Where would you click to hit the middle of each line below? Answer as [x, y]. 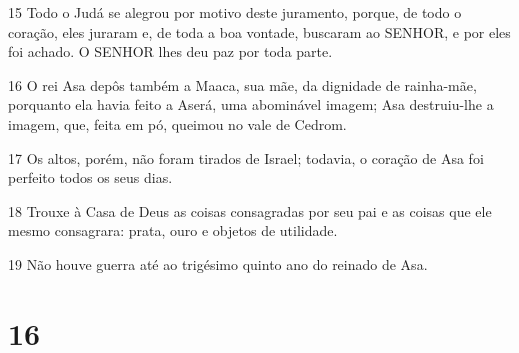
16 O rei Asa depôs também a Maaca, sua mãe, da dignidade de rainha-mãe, [242, 84]
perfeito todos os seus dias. [90, 177]
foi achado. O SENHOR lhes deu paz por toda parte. [170, 51]
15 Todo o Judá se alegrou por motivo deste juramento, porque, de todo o [235, 12]
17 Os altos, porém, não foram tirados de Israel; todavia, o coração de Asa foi [246, 157]
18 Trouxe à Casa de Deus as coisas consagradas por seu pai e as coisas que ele [250, 210]
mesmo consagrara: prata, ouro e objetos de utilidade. [173, 230]
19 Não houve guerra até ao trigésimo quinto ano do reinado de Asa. [218, 263]
